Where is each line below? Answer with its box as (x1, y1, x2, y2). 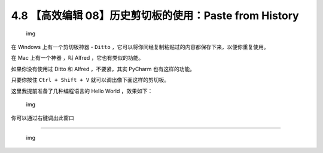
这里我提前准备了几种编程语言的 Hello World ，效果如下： (11, 87, 153, 94)
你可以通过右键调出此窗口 (11, 114, 74, 122)
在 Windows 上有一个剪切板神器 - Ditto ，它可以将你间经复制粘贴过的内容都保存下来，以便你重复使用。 (11, 43, 269, 50)
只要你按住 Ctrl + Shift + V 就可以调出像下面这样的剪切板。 (11, 76, 170, 84)
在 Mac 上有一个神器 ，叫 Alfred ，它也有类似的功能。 (11, 54, 144, 62)
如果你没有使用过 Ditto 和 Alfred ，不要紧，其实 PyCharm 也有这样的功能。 (11, 65, 196, 72)
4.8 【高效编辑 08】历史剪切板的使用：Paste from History (11, 9, 299, 22)
